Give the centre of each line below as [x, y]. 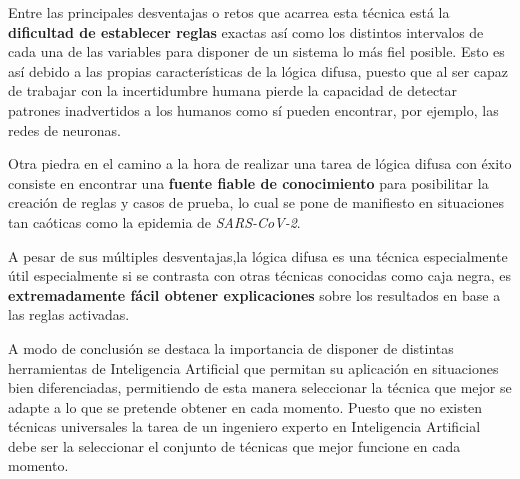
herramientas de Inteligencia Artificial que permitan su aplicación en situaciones [253, 367]
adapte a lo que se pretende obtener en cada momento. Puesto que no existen [245, 406]
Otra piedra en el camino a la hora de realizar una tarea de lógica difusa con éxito [260, 163]
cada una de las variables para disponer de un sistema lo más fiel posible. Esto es [256, 51]
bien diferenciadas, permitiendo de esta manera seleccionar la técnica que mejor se [260, 387]
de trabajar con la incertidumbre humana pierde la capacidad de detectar [233, 90]
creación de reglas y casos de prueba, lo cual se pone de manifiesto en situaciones [256, 202]
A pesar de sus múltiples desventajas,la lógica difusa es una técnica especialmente [258, 255]
